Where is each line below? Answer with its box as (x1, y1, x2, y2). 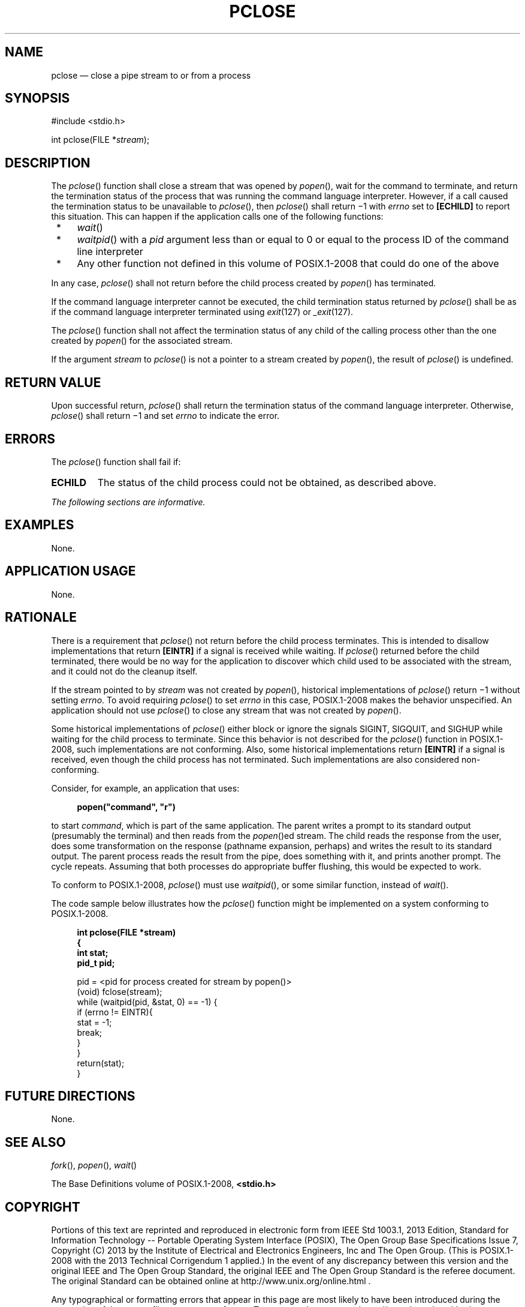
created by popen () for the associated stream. (51, 335, 233, 346)
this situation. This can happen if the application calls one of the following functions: (51, 211, 384, 222)
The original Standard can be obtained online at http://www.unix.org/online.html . (51, 1276, 371, 1287)
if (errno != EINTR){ (77, 1006, 153, 1017)
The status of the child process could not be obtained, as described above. (97, 476, 436, 488)
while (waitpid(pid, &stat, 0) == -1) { (77, 996, 218, 1007)
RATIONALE (5, 610, 77, 625)
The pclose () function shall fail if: (51, 456, 181, 467)
